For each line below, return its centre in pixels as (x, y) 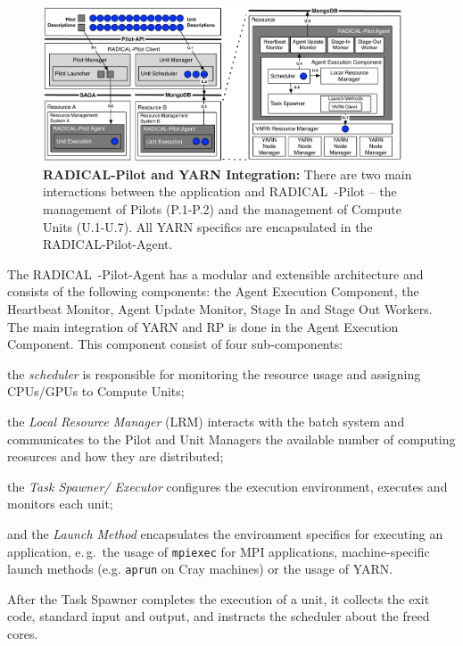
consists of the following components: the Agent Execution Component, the (213, 291)
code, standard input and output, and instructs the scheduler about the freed (219, 616)
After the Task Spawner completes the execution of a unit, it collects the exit (219, 598)
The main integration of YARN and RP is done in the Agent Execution (203, 326)
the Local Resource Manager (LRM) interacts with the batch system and (206, 421)
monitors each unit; (60, 504)
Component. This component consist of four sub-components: (175, 344)
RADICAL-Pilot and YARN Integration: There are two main (227, 174)
